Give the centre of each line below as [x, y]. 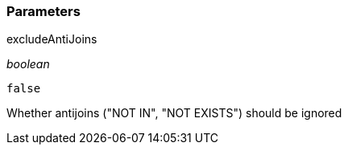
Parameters [43, 11]
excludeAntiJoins [52, 39]
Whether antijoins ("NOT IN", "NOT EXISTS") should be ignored [174, 113]
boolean [28, 64]
